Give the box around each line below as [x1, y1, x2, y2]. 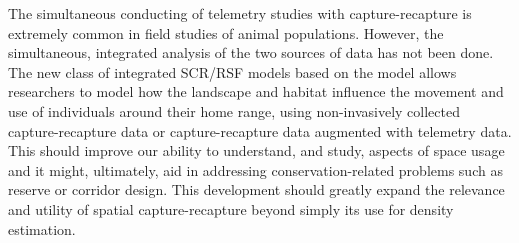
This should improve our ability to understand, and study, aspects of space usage [8, 140, 505, 161]
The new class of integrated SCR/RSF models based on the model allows [8, 61, 457, 82]
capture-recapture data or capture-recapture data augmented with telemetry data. [8, 120, 512, 141]
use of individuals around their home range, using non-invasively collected [8, 100, 460, 121]
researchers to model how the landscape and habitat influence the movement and [8, 81, 504, 102]
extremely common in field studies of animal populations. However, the [8, 22, 444, 43]
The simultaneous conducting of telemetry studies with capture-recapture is [8, 3, 472, 23]
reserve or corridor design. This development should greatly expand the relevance [8, 179, 505, 200]
